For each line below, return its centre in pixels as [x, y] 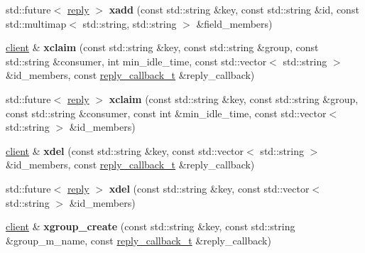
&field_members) [234, 23]
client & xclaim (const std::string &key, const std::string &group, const [162, 47]
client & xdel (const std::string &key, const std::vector [125, 150]
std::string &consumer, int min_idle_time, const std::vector [136, 61]
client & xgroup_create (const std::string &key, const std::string [151, 226]
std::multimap [36, 23]
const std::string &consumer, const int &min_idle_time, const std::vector [166, 113]
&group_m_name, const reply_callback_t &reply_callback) [138, 240]
